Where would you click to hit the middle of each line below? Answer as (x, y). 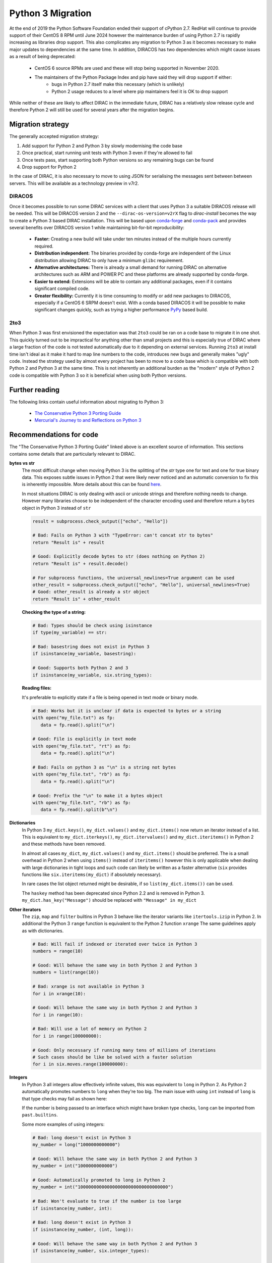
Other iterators (25, 909)
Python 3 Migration (50, 13)
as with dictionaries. (43, 931)
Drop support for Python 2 (49, 167)
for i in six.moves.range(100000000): (80, 1064)
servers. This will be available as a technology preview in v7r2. (74, 183)
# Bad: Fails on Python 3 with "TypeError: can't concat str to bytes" (123, 535)
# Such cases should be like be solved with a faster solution (112, 1057)
